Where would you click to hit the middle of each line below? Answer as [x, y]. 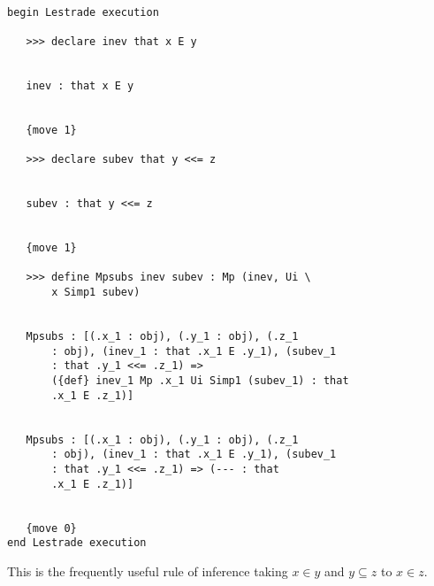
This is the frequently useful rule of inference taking [148, 571]
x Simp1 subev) [96, 293]
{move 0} [51, 528]
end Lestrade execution [77, 543]
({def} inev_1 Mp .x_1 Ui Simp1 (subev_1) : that [200, 381]
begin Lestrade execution [83, 12]
